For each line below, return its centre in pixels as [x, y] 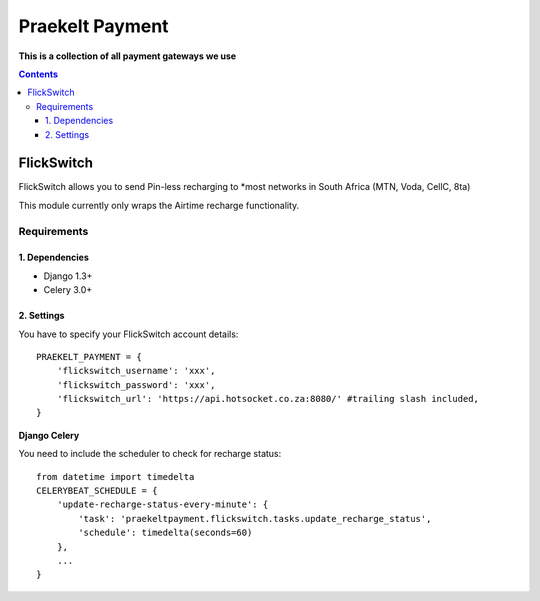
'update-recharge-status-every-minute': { [162, 504]
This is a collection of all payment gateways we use [127, 56]
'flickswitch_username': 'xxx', [136, 371]
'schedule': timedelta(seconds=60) [165, 533]
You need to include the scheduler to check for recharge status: [150, 454]
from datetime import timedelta [115, 476]
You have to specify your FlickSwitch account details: [128, 334]
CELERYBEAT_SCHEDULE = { [97, 491]
